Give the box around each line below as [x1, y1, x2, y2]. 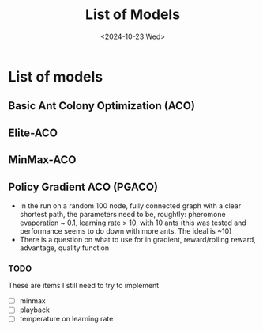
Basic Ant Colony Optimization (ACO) [8, 99, 196, 112]
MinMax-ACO [8, 153, 77, 167]
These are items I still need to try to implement [8, 281, 160, 291]
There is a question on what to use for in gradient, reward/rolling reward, [19, 234, 257, 244]
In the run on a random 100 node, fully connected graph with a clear [19, 200, 242, 211]
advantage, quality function [19, 243, 109, 253]
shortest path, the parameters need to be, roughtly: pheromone [19, 209, 227, 219]
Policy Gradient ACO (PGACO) [8, 180, 159, 193]
